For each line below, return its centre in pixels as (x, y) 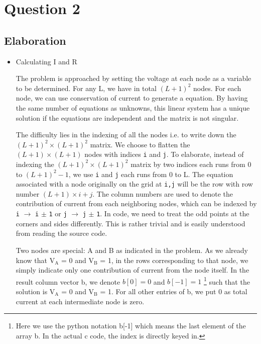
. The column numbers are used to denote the (163, 193)
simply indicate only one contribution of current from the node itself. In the (133, 270)
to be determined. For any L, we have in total (86, 88)
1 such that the (227, 281)
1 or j (58, 213)
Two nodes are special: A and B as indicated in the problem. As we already (132, 250)
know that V (35, 260)
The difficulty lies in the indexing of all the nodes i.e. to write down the (126, 135)
